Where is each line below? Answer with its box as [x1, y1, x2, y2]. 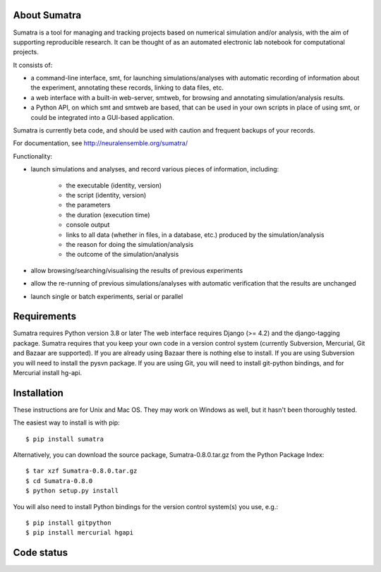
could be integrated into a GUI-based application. [30, 113, 174, 121]
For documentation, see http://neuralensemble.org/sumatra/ [13, 139, 188, 147]
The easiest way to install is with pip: [13, 418, 120, 427]
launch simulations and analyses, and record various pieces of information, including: [30, 165, 279, 174]
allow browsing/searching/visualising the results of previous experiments [30, 266, 243, 274]
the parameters [66, 201, 111, 209]
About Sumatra [13, 9, 81, 21]
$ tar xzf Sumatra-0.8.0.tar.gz [25, 467, 138, 475]
